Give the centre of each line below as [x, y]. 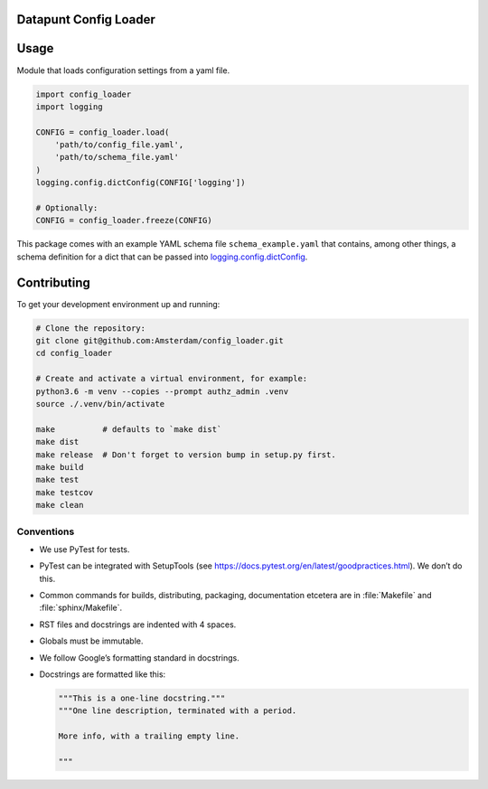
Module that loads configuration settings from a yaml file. [123, 70]
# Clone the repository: [91, 328]
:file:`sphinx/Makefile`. [81, 608]
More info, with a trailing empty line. [149, 736]
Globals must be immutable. [91, 641]
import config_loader [84, 94]
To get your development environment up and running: [118, 304]
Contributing [53, 282]
